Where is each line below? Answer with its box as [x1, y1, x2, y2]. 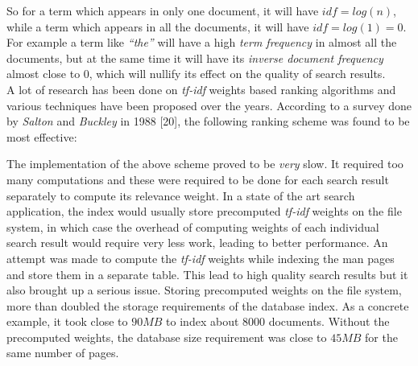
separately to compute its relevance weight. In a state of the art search [6, 187, 355, 204]
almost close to [6, 65, 81, 82]
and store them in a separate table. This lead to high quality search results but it [6, 265, 408, 282]
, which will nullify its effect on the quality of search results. [89, 65, 386, 82]
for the [365, 328, 398, 345]
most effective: [6, 128, 77, 145]
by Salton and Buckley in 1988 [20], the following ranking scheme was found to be [6, 113, 410, 130]
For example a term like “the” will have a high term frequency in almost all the [6, 34, 397, 51]
